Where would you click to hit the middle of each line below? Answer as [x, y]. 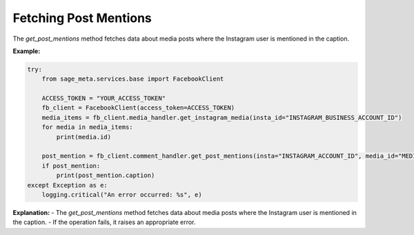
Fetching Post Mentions [82, 18]
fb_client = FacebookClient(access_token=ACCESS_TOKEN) [138, 108]
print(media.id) [84, 137]
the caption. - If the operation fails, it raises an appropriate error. [104, 222]
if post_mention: [71, 166]
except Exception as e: [68, 185]
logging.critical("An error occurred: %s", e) [122, 195]
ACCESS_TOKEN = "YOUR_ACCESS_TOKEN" [103, 99]
